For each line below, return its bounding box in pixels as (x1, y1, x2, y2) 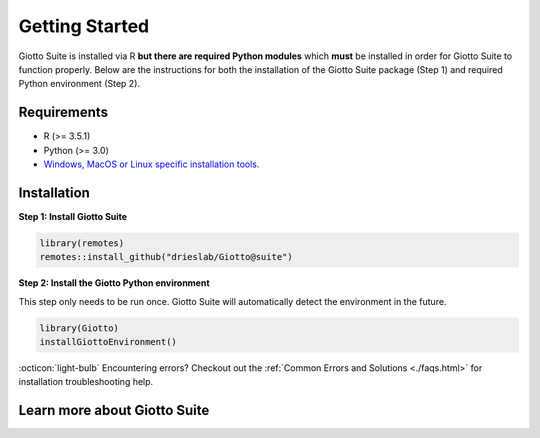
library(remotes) (39, 237, 125, 249)
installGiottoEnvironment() (39, 336, 177, 348)
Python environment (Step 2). (18, 78, 140, 90)
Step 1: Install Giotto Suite (18, 210, 128, 222)
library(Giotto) (39, 322, 120, 334)
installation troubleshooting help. (18, 376, 154, 388)
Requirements (18, 104, 109, 121)
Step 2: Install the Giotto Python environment (18, 277, 210, 289)
